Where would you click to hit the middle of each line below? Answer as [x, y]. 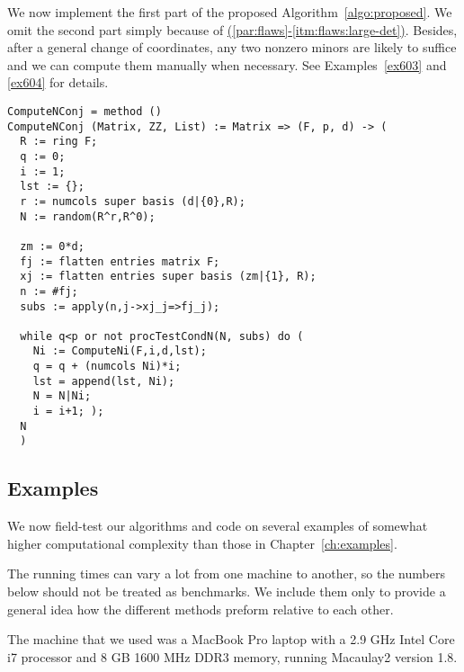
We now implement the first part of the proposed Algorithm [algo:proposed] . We [230, 12]
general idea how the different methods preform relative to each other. [201, 609]
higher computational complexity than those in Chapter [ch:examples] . [202, 543]
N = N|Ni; [62, 396]
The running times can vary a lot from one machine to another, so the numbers [226, 573]
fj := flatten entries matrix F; [120, 261]
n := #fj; [49, 291]
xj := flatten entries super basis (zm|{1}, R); [168, 277]
